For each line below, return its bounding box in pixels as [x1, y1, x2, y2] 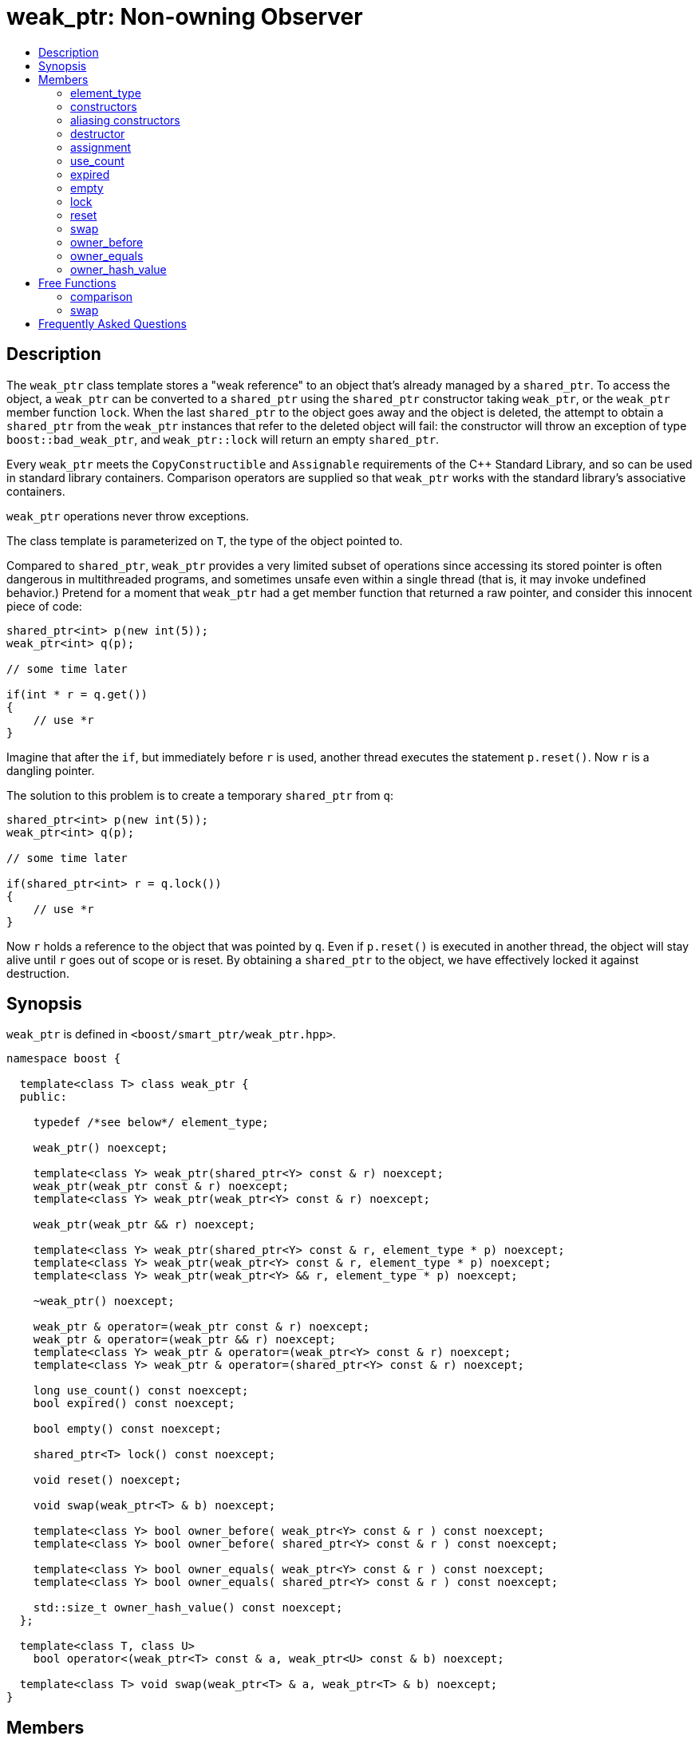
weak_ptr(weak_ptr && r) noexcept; [33, 1218, 255, 1232]
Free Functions [38, 275, 116, 290]
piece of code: [6, 599, 82, 613]
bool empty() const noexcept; [33, 1422, 222, 1436]
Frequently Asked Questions [38, 316, 187, 330]
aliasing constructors [70, 113, 180, 127]
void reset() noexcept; [33, 1473, 182, 1487]
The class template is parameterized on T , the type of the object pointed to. [6, 533, 403, 548]
